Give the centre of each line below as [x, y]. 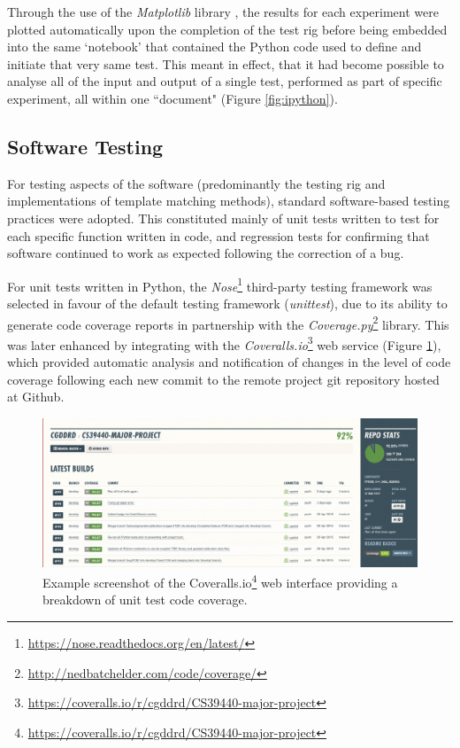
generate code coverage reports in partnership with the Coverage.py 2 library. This [228, 323]
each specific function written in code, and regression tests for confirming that [218, 235]
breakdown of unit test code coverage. [145, 600]
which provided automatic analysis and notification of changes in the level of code [229, 362]
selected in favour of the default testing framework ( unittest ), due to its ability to [227, 303]
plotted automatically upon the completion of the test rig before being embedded [227, 29]
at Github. [36, 397]
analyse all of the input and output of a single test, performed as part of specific [225, 81]
